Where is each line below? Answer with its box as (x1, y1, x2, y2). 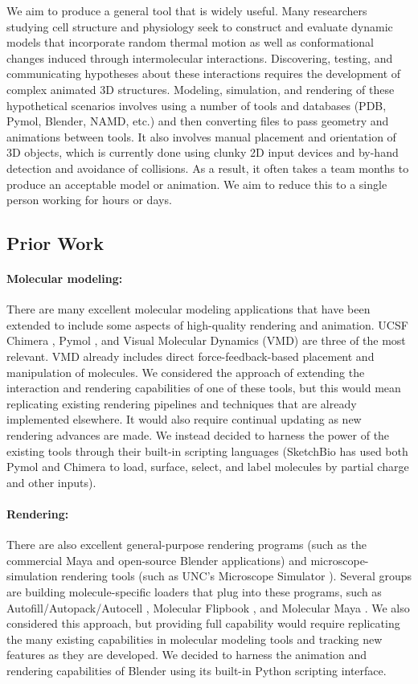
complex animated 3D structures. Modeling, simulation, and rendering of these (6, 80, 395, 97)
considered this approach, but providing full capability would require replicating (6, 615, 400, 632)
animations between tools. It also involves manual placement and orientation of (6, 128, 396, 145)
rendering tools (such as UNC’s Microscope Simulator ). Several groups (61, 567, 412, 584)
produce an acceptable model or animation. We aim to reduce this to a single (6, 175, 387, 192)
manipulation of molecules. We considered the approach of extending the (6, 363, 365, 380)
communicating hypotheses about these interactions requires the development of (6, 65, 401, 82)
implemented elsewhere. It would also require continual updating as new (6, 411, 362, 428)
